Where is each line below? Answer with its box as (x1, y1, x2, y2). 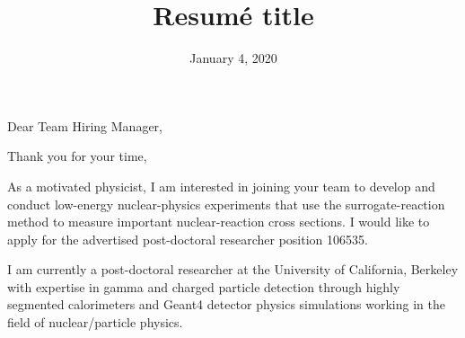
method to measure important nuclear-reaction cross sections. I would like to (7, 212, 430, 231)
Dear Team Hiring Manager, (7, 116, 162, 135)
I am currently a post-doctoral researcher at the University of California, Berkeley (7, 260, 459, 279)
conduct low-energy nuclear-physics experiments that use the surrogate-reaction (7, 194, 445, 213)
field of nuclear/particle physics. (7, 313, 183, 332)
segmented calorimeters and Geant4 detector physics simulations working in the (7, 295, 445, 314)
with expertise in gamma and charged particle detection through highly (7, 277, 400, 296)
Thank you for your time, (7, 147, 147, 165)
